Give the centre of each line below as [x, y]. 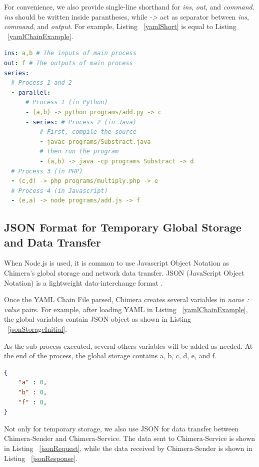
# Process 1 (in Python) [66, 102]
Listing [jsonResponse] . [41, 458]
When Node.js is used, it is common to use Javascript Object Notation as [116, 263]
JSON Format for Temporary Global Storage [123, 227]
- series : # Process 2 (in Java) [81, 122]
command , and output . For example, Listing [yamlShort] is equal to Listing [120, 26]
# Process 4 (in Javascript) [59, 191]
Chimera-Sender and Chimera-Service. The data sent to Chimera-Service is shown [130, 438]
